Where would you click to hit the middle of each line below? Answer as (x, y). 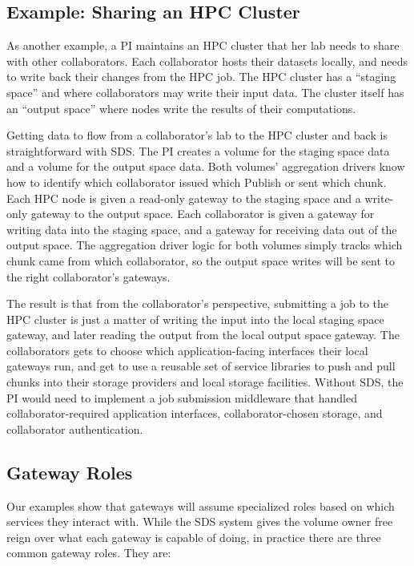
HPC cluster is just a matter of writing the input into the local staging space (195, 319)
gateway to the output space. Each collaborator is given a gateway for (203, 214)
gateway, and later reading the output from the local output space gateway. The (203, 335)
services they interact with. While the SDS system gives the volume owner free (200, 522)
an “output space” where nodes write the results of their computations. (181, 108)
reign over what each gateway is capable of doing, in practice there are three (194, 537)
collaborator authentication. (75, 429)
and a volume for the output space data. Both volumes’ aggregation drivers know (206, 166)
